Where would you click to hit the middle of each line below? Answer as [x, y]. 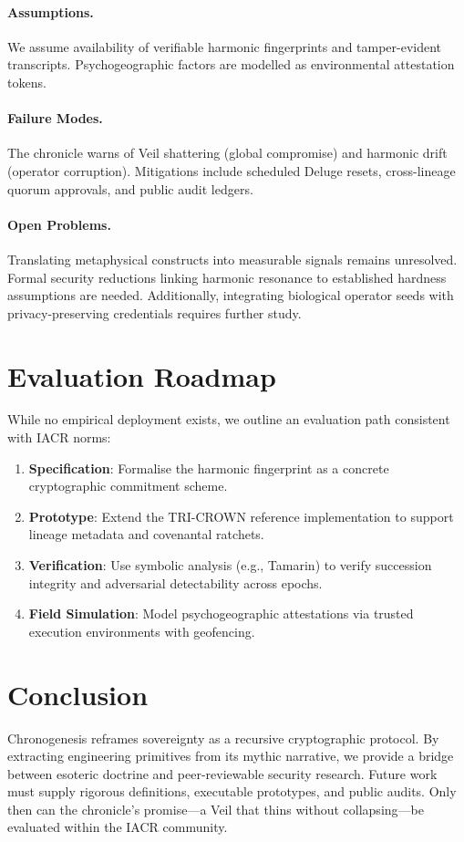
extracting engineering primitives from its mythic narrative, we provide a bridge [231, 756]
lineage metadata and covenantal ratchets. [146, 534]
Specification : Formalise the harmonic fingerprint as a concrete [209, 468]
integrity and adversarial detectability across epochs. [175, 582]
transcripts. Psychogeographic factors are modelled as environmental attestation [231, 64]
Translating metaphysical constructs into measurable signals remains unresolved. [232, 259]
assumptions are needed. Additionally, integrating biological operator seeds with [231, 295]
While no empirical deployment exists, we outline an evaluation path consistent [229, 419]
